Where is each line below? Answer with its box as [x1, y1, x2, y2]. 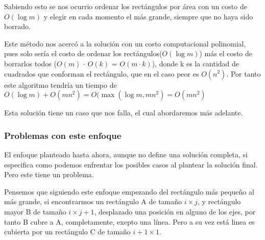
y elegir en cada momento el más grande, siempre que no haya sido [43, 11, 253, 21]
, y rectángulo [197, 196, 241, 207]
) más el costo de [199, 48, 253, 59]
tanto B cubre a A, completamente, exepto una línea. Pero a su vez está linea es [4, 216, 255, 227]
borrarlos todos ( [4, 58, 57, 68]
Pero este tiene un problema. [4, 169, 94, 180]
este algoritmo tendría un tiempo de [4, 79, 117, 90]
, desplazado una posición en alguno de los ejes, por [94, 206, 256, 217]
